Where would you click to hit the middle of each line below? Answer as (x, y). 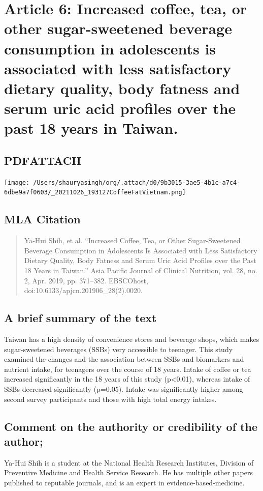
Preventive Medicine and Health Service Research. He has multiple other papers (129, 472)
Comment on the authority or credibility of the (131, 426)
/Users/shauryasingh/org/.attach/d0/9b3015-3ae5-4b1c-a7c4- (137, 182)
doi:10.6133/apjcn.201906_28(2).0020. (83, 290)
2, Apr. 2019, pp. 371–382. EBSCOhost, (86, 280)
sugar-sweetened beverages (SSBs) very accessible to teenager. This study (119, 349)
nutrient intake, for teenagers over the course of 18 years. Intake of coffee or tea (128, 369)
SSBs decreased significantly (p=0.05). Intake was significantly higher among (124, 388)
